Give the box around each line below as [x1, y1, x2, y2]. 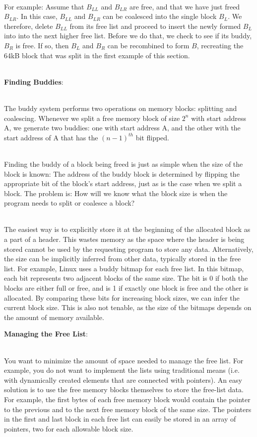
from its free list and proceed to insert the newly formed [69, 20, 241, 31]
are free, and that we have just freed [129, 1, 240, 11]
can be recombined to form [107, 40, 190, 50]
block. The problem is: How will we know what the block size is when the [4, 188, 228, 198]
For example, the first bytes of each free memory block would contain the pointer [4, 394, 251, 404]
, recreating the [196, 40, 244, 50]
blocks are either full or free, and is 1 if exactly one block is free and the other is [4, 283, 249, 293]
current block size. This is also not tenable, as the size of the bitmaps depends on [4, 302, 252, 313]
